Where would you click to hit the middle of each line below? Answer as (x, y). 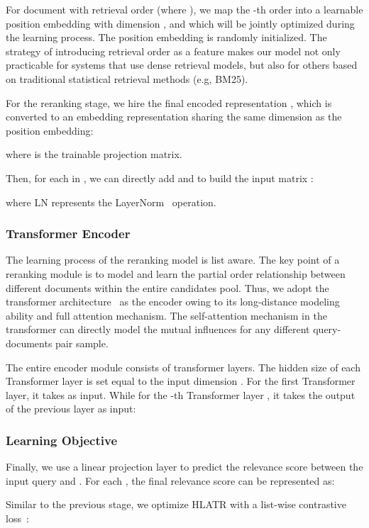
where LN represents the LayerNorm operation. (111, 202)
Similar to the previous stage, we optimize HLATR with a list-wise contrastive (176, 504)
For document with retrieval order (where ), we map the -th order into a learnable (184, 9)
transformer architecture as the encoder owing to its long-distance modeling (173, 302)
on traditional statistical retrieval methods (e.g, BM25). (127, 78)
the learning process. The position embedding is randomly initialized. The (166, 37)
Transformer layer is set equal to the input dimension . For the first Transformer (181, 381)
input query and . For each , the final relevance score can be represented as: (170, 480)
